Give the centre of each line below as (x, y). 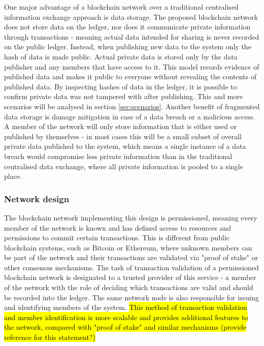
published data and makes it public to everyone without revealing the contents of (130, 76)
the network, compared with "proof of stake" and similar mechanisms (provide (125, 327)
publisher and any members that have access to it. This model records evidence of (132, 66)
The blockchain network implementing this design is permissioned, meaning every (131, 217)
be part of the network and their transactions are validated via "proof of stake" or (131, 257)
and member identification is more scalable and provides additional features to (126, 317)
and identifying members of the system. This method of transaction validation (126, 307)
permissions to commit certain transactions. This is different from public (117, 238)
